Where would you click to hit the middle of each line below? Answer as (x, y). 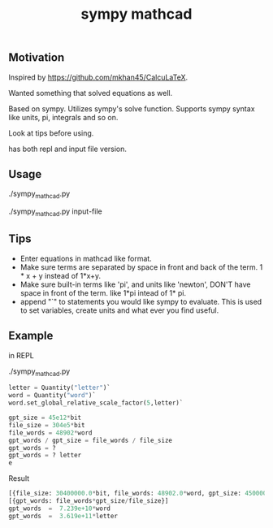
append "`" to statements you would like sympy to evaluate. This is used (141, 301)
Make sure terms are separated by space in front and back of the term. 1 (141, 267)
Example (31, 336)
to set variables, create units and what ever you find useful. (119, 310)
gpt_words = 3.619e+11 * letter (63, 516)
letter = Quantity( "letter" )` (60, 388)
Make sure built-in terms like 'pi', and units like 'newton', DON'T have (135, 284)
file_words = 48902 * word (50, 433)
